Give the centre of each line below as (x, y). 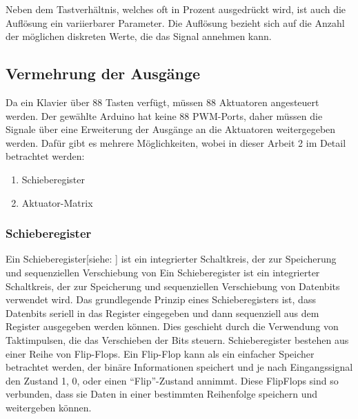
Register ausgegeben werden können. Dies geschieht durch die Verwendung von (172, 326)
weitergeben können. (49, 407)
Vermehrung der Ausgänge (103, 73)
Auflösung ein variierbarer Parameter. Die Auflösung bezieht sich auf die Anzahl (175, 22)
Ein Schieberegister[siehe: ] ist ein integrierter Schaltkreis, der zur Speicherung (171, 259)
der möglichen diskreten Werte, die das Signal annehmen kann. (139, 36)
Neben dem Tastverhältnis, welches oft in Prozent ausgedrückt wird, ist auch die (176, 9)
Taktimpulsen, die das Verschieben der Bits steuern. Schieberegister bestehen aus (177, 339)
